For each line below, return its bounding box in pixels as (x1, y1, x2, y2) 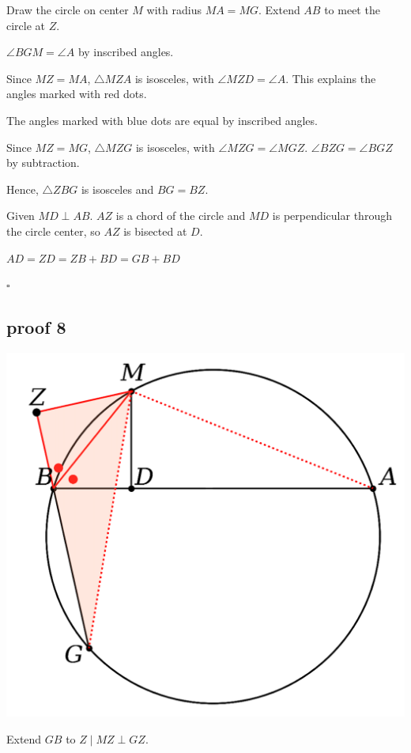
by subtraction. (6, 154, 80, 171)
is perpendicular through (272, 207, 392, 224)
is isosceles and (81, 180, 154, 197)
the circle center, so (6, 222, 100, 239)
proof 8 (6, 315, 66, 339)
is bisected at (123, 222, 187, 239)
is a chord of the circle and (115, 207, 246, 224)
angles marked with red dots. (6, 85, 147, 102)
